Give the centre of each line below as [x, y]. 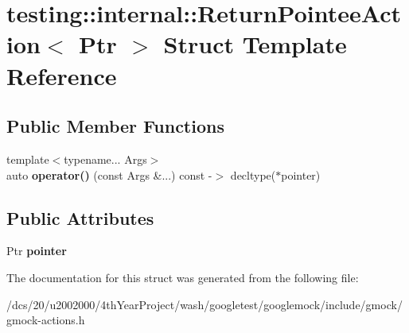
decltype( [253, 174]
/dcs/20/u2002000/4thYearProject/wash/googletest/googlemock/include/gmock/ [204, 304]
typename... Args [105, 159]
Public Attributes [80, 217]
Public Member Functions [115, 126]
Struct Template [255, 44]
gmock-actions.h [46, 320]
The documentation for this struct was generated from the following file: [183, 277]
